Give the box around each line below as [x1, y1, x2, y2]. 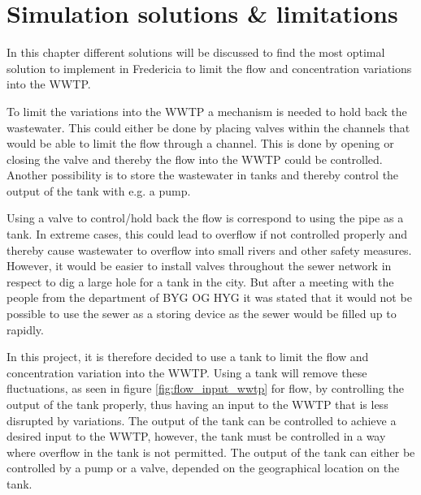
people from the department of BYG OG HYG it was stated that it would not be [7, 289, 412, 306]
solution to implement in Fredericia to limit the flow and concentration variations [7, 59, 412, 76]
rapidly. [7, 321, 44, 338]
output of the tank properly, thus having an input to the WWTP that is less [7, 396, 388, 412]
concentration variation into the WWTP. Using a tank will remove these [7, 364, 367, 381]
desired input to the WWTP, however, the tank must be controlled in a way [7, 428, 386, 445]
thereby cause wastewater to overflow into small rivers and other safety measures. [7, 241, 412, 258]
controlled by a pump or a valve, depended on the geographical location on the [7, 459, 400, 476]
